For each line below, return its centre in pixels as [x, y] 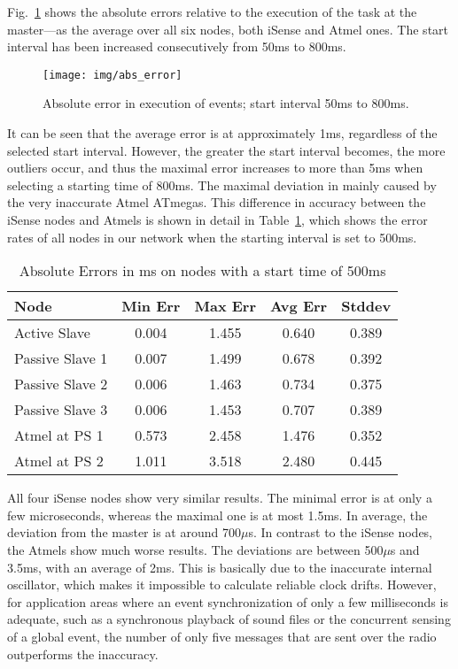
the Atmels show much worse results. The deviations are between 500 [195, 549]
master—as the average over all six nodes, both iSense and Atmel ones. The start [228, 29]
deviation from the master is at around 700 [124, 532]
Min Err [151, 306]
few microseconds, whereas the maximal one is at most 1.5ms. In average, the [217, 515]
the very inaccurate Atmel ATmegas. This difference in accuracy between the [217, 202]
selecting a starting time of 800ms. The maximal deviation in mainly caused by [222, 185]
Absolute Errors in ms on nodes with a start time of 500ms [202, 271]
